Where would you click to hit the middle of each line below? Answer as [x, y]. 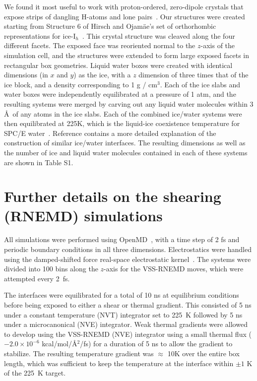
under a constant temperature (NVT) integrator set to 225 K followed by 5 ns [123, 314]
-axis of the [218, 45]
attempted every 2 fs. [37, 278]
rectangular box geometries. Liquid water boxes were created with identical [118, 65]
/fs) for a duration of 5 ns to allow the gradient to [156, 344]
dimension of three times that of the [193, 75]
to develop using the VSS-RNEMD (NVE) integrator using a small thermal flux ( [128, 334]
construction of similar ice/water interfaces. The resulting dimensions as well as [125, 143]
